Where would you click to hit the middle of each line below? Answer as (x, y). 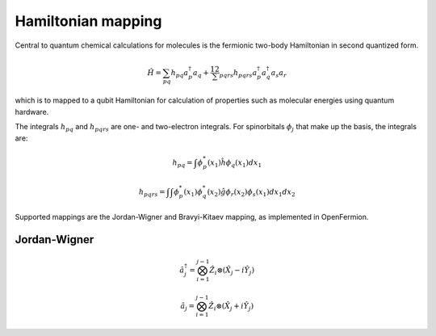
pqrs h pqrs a (238, 73)
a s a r (279, 73)
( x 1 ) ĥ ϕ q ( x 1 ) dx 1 (235, 163)
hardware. (32, 111)
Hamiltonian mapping (88, 21)
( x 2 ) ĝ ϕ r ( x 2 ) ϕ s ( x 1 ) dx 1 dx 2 (251, 193)
